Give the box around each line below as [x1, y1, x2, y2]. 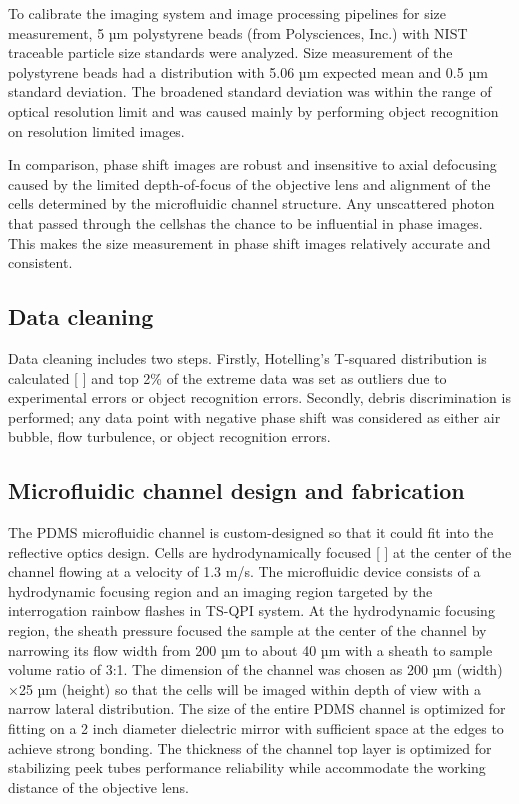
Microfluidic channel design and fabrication [8, 475, 465, 506]
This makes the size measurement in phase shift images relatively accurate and [8, 232, 491, 253]
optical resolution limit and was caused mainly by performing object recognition [8, 100, 499, 121]
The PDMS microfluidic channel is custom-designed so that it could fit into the [8, 522, 494, 543]
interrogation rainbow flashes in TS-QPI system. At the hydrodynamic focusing [8, 600, 495, 621]
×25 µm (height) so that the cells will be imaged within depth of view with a [8, 678, 482, 699]
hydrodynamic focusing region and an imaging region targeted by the [8, 580, 433, 601]
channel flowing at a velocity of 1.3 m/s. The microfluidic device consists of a [8, 561, 481, 582]
